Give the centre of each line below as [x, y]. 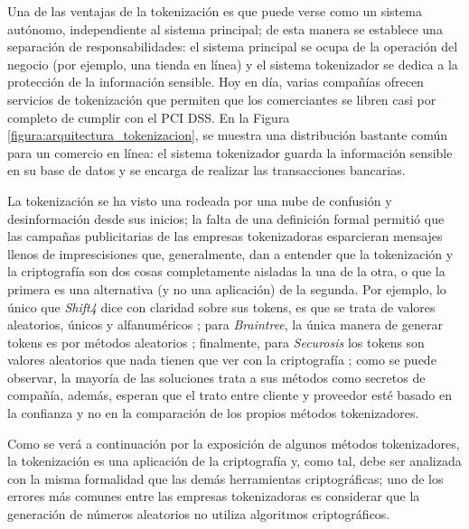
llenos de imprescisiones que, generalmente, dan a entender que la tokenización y [230, 253]
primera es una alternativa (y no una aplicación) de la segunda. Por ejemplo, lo [227, 288]
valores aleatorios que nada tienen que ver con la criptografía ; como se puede [222, 360]
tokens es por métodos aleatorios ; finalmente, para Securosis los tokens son [216, 342]
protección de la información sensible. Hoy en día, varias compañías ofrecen [216, 82]
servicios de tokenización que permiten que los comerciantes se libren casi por [222, 99]
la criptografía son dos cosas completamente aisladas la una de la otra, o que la [226, 271]
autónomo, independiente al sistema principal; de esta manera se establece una [225, 28]
